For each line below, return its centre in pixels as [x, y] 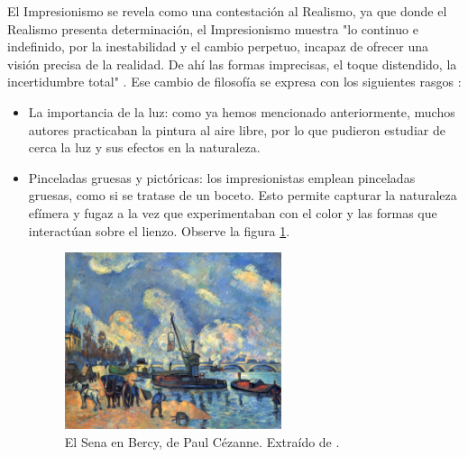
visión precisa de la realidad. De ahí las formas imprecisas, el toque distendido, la [232, 64]
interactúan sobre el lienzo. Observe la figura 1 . [159, 230]
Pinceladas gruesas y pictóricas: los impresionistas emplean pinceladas [222, 177]
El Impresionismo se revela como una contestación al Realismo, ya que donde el [227, 11]
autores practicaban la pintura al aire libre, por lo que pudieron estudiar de [237, 129]
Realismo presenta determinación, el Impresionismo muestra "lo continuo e [213, 28]
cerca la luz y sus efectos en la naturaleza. [144, 147]
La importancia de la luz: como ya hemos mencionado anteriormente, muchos [242, 111]
